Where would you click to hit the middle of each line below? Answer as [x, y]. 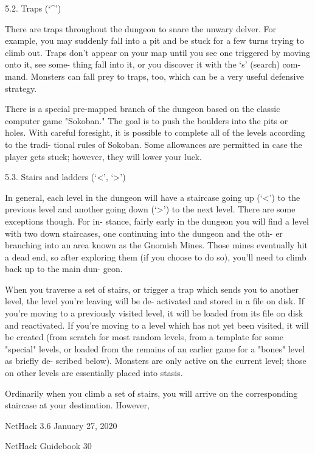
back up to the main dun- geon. [64, 269]
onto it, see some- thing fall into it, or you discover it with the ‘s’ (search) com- [153, 64]
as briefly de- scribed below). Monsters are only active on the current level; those [156, 361]
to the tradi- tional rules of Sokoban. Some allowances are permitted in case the [154, 144]
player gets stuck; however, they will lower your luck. [103, 156]
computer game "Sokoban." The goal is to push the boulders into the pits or [147, 120]
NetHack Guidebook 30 [48, 446]
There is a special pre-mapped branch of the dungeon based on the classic [143, 109]
